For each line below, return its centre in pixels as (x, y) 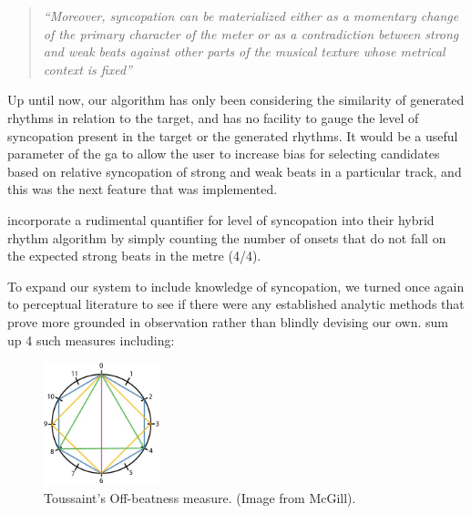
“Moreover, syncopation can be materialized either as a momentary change (251, 15)
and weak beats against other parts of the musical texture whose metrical (244, 51)
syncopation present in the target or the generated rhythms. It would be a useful (233, 135)
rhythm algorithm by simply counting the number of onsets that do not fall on (227, 237)
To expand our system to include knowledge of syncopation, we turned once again (236, 286)
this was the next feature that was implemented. (143, 189)
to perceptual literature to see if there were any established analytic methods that (236, 304)
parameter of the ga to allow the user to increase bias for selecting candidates (224, 154)
